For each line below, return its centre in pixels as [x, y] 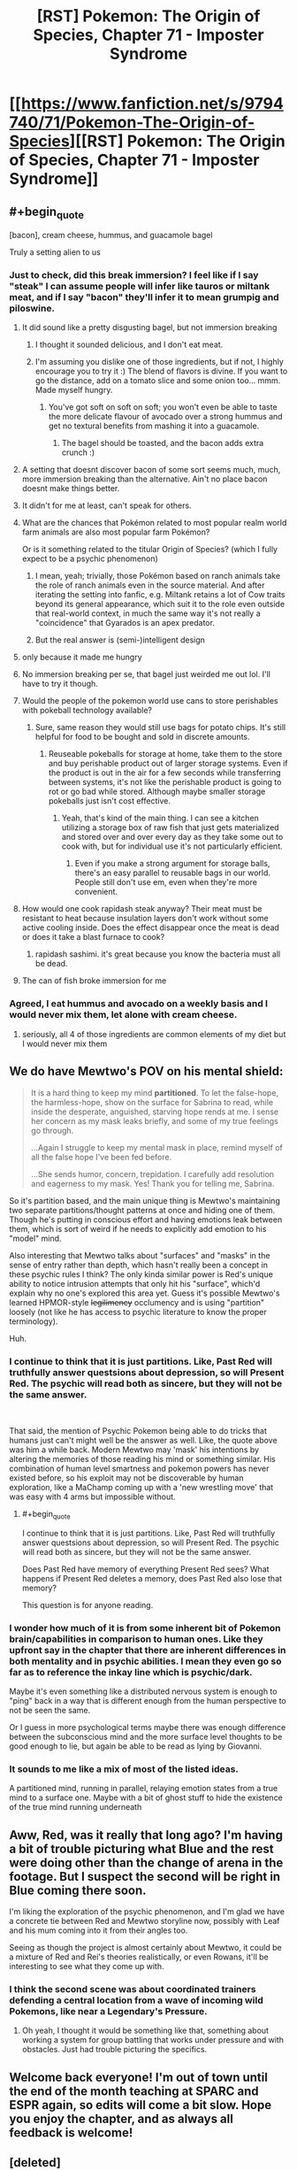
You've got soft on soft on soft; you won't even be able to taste [163, 407]
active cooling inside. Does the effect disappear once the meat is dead [151, 927]
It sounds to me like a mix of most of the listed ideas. [124, 1769]
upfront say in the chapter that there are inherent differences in [148, 1650]
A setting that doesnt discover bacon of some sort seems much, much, [151, 470]
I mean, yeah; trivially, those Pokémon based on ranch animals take [158, 576]
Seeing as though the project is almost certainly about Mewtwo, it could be [145, 1948]
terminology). [34, 1321]
